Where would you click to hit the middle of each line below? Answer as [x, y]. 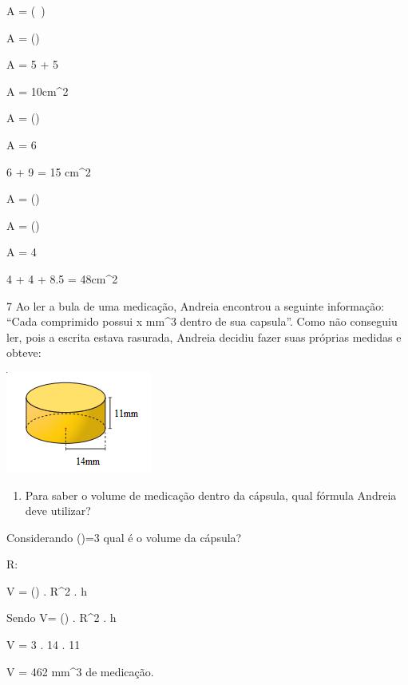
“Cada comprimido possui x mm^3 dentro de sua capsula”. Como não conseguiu [202, 321]
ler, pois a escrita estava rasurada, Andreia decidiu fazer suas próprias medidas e [204, 337]
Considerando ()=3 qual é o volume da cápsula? [124, 537]
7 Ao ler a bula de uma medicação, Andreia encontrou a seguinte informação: [196, 305]
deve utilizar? [58, 511]
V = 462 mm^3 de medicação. [80, 671]
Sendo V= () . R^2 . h [61, 618]
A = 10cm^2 [38, 91]
